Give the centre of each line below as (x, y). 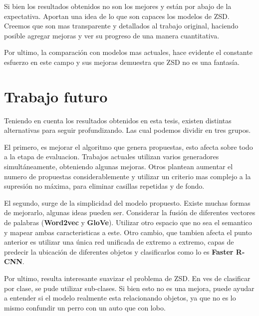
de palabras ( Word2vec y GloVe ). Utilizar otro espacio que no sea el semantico (128, 222)
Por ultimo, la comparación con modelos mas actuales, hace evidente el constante (128, 52)
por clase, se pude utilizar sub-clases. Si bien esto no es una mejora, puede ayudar (129, 288)
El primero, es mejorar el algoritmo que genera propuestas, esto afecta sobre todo (129, 147)
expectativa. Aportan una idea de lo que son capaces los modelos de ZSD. (117, 16)
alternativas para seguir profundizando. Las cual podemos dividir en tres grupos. (128, 130)
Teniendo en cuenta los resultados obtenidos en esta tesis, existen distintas (118, 120)
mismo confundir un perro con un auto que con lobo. (85, 307)
